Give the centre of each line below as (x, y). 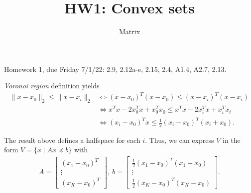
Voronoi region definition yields (52, 86)
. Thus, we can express (180, 140)
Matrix (129, 32)
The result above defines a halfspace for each (72, 140)
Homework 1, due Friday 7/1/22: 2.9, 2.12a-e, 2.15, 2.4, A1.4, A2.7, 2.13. (115, 69)
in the (231, 140)
